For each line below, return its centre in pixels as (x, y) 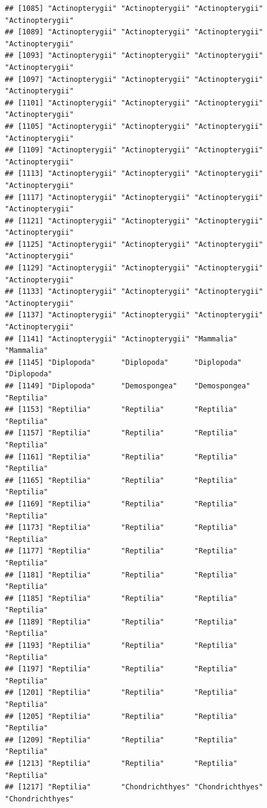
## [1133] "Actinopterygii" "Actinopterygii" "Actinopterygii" (134, 292)
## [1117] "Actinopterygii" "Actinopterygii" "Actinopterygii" (134, 197)
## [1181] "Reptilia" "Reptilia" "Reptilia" (121, 575)
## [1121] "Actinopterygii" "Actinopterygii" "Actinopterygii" (134, 221)
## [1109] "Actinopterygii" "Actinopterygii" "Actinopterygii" (134, 150)
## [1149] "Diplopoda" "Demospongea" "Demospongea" (128, 386)
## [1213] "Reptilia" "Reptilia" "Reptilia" (121, 763)
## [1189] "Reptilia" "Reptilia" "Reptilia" (121, 622)
